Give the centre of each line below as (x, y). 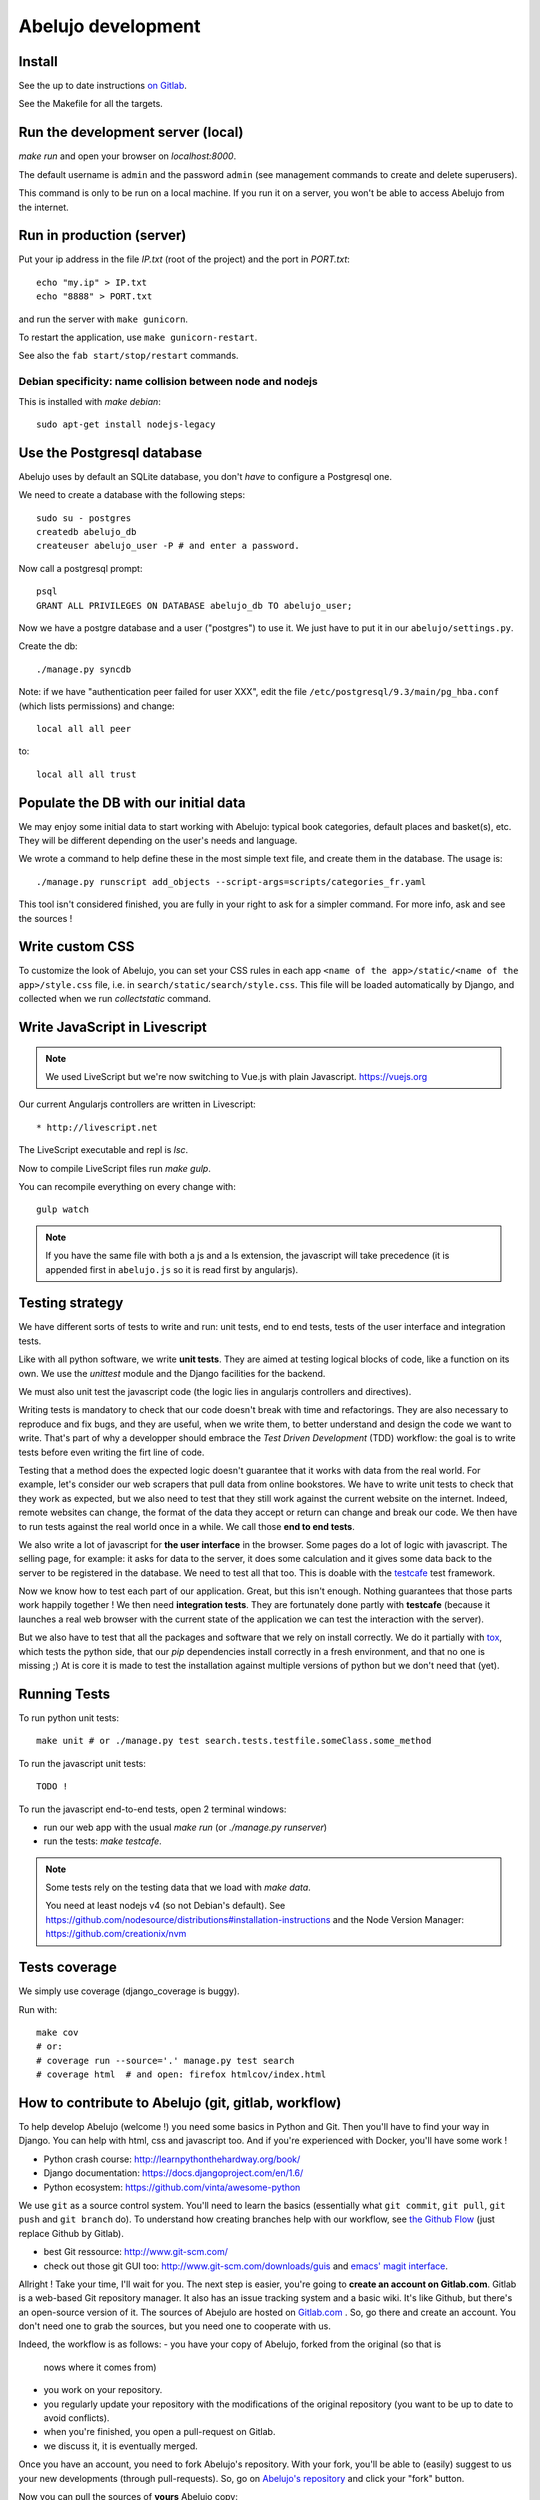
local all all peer (84, 728)
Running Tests (64, 1693)
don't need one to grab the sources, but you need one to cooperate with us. (175, 2326)
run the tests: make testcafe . (102, 1841)
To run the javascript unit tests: (82, 1763)
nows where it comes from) (100, 2367)
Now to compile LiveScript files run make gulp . (115, 1168)
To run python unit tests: (69, 1717)
